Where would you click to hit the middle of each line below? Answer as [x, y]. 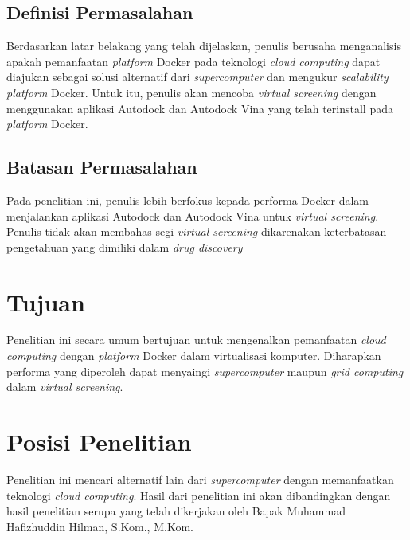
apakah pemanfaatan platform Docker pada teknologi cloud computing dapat [193, 61]
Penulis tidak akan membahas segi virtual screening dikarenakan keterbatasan [197, 231]
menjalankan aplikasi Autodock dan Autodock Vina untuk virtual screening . [193, 215]
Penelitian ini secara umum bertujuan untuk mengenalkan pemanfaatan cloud [196, 340]
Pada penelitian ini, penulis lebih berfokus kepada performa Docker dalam [187, 200]
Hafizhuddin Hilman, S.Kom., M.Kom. [100, 526]
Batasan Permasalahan [102, 167]
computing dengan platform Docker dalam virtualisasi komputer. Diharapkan [194, 356]
